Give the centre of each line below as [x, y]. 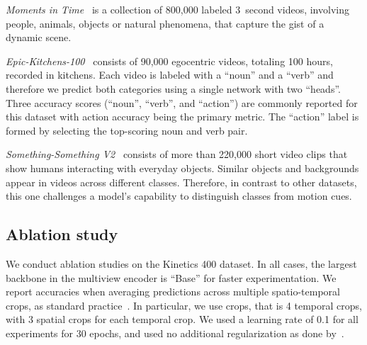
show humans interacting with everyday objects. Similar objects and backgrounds [182, 168]
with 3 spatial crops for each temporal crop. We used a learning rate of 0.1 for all [182, 319]
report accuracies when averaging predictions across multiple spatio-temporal [173, 292]
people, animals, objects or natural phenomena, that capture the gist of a [165, 23]
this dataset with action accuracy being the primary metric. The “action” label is [182, 117]
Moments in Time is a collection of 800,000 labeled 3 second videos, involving [177, 9]
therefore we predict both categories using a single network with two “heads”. [173, 88]
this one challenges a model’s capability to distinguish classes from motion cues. [179, 196]
